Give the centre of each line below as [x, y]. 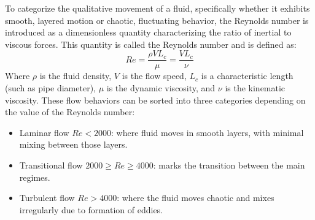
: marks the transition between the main [229, 165]
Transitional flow [51, 165]
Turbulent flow [47, 198]
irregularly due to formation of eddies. [91, 209]
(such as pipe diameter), [50, 88]
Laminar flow [44, 132]
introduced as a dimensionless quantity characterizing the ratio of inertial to [148, 32]
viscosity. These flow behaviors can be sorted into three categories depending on [155, 100]
